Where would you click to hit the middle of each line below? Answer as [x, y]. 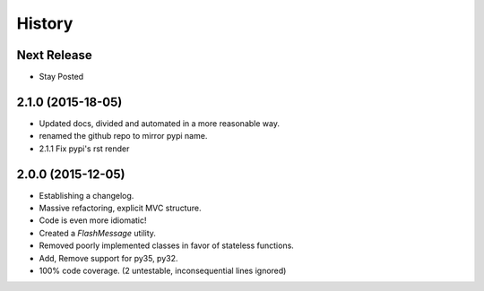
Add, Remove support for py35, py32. [108, 258]
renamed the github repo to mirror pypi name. [123, 136]
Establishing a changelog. [86, 195]
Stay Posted [61, 77]
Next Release [55, 55]
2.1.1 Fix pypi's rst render [84, 149]
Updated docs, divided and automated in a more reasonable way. [159, 123]
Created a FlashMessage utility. [98, 233]
